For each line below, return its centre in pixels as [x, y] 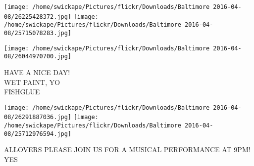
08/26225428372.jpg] [38, 17]
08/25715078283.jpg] [38, 33]
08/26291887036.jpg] [38, 117]
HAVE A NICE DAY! [37, 72]
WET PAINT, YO [32, 82]
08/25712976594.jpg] [38, 134]
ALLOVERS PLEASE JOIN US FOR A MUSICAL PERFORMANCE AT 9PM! [127, 149]
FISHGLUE [22, 92]
